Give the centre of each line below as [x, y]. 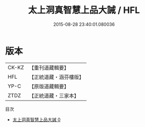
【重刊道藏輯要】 [49, 68]
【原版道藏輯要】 [49, 86]
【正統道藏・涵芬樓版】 [56, 77]
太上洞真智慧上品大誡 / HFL [84, 10]
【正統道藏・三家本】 [54, 96]
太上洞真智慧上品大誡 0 [36, 120]
